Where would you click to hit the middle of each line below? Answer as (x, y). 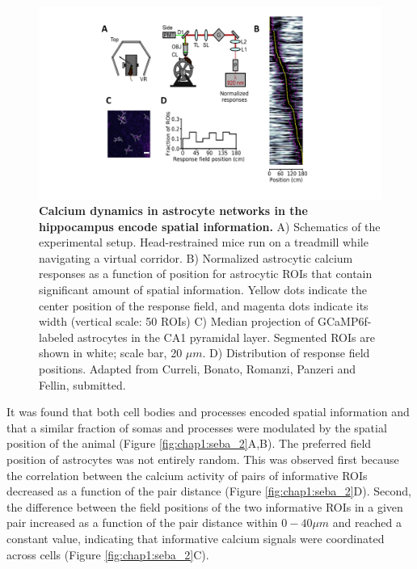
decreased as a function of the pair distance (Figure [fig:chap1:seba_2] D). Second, (209, 491)
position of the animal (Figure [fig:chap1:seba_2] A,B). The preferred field (189, 443)
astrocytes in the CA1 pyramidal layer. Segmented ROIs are (226, 337)
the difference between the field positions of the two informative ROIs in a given (205, 506)
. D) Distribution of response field (286, 353)
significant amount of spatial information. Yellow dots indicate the (203, 290)
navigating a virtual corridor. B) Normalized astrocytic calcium (196, 257)
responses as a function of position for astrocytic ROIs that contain (206, 274)
